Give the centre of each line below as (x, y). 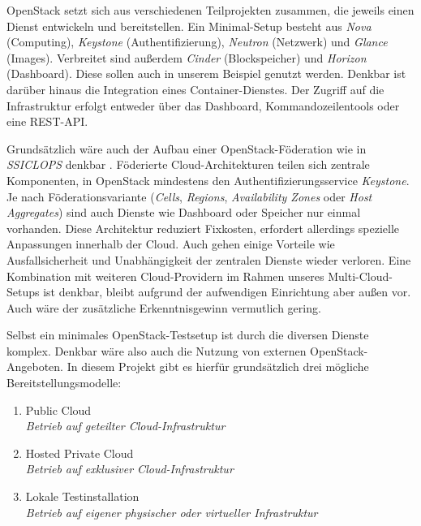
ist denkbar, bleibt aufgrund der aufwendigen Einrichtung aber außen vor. (227, 292)
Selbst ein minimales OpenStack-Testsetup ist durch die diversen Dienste (188, 335)
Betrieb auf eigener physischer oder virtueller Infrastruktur (172, 512)
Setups (23, 292)
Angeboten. (35, 366)
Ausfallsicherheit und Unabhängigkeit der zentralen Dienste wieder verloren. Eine (209, 259)
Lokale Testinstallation (82, 496)
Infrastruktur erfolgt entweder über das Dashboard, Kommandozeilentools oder (203, 105)
